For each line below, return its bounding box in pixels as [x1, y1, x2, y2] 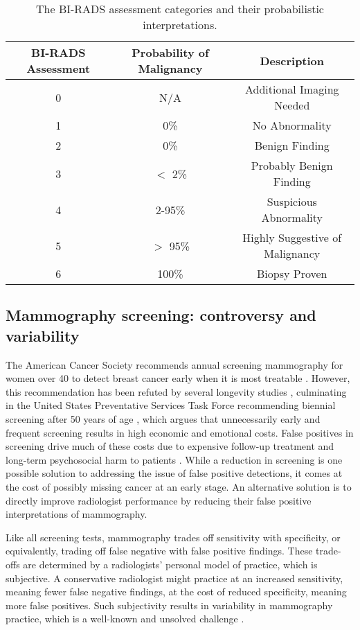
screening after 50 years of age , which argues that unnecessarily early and [6, 411, 321, 426]
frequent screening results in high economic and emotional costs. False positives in [6, 425, 354, 439]
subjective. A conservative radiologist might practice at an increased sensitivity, [6, 570, 343, 585]
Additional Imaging [244, 81, 339, 97]
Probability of [132, 44, 209, 60]
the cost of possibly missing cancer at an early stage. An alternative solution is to [6, 479, 352, 493]
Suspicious [267, 193, 317, 209]
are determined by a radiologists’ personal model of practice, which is [23, 557, 318, 571]
